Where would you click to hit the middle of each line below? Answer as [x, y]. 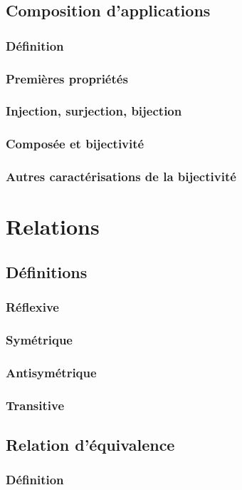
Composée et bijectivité [75, 144]
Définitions [47, 271]
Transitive [35, 405]
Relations [53, 226]
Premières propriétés [67, 78]
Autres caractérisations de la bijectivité [121, 177]
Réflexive [32, 307]
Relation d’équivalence [90, 444]
